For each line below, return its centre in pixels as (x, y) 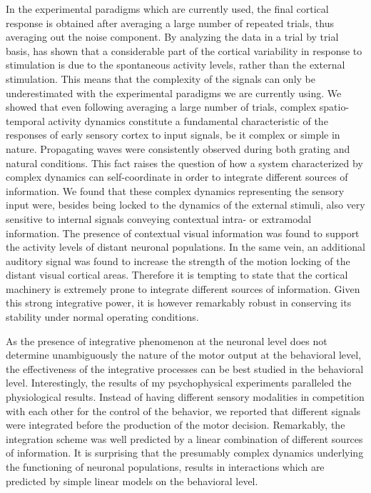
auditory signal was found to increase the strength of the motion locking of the (178, 260)
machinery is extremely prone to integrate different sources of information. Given (183, 288)
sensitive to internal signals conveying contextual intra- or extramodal (159, 218)
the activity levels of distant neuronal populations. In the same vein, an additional (185, 247)
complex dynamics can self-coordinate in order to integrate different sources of (177, 177)
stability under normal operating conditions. (102, 317)
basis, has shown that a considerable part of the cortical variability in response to (184, 50)
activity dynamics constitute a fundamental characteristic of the (188, 120)
